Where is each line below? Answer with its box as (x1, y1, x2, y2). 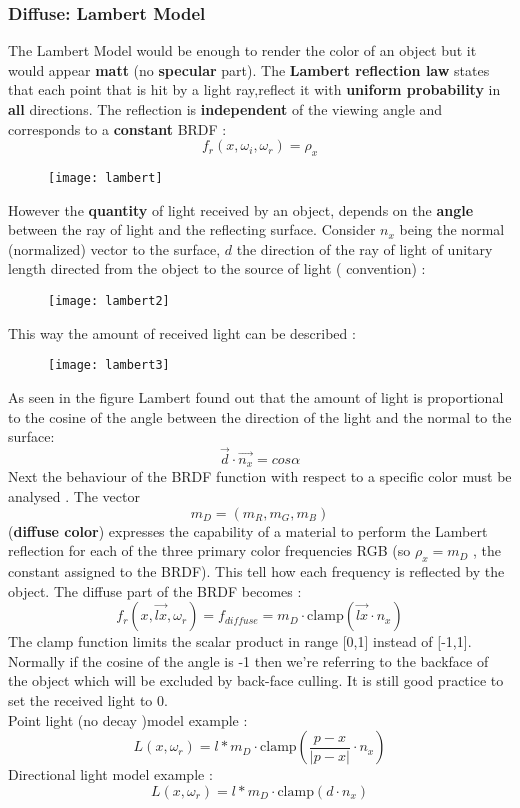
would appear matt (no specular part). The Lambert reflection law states (8, 59, 490, 80)
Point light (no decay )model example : (8, 709, 248, 730)
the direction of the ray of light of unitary (236, 238, 493, 259)
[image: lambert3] (48, 358, 170, 373)
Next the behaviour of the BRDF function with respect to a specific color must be (8, 466, 512, 487)
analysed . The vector (8, 485, 140, 506)
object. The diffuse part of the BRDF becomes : (8, 580, 302, 601)
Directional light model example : (8, 764, 213, 785)
